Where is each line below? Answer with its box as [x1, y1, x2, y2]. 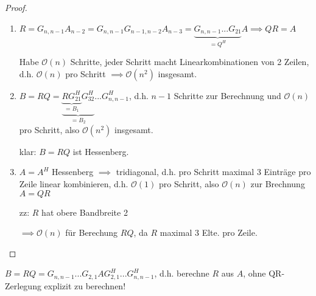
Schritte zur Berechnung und [174, 89, 281, 102]
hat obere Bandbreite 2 [41, 205, 128, 218]
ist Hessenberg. [72, 145, 129, 157]
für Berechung [65, 226, 118, 239]
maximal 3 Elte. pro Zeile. [160, 226, 258, 239]
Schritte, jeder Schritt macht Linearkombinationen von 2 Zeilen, [70, 55, 309, 68]
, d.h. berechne [154, 267, 209, 280]
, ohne [243, 267, 266, 280]
